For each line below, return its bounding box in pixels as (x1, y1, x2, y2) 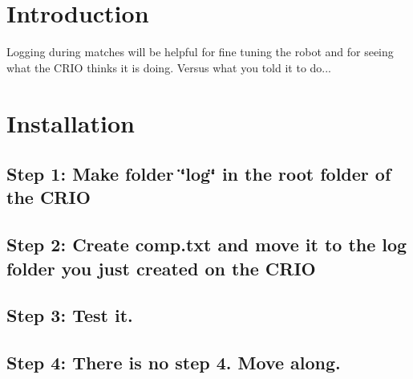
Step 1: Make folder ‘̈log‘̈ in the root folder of (6, 161, 391, 186)
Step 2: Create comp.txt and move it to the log (6, 232, 407, 257)
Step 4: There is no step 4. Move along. (6, 350, 341, 375)
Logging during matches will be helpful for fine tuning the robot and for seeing (6, 43, 394, 60)
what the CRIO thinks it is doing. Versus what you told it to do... (6, 59, 332, 75)
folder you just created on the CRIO (6, 255, 316, 280)
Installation (6, 106, 135, 139)
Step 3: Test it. (6, 303, 133, 328)
